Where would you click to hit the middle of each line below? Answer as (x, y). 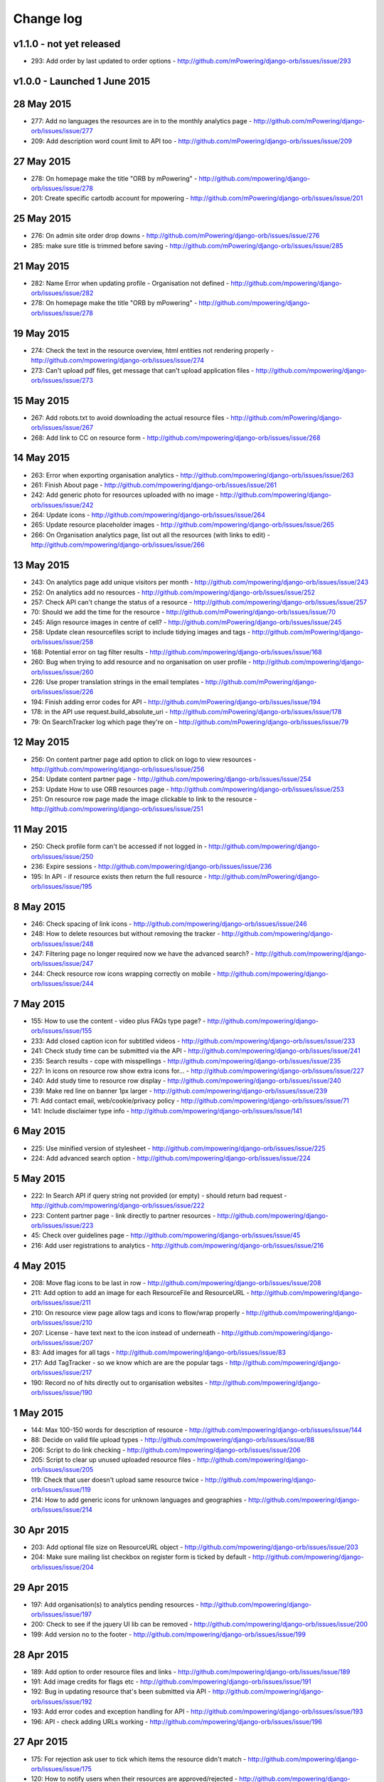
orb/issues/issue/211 (61, 1303)
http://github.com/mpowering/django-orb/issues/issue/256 (118, 769)
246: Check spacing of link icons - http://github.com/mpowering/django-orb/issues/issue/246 (169, 924)
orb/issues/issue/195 (62, 886)
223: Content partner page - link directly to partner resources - (123, 1215)
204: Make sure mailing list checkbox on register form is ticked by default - (141, 1557)
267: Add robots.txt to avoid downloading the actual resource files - (130, 418)
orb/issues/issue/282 (62, 293)
